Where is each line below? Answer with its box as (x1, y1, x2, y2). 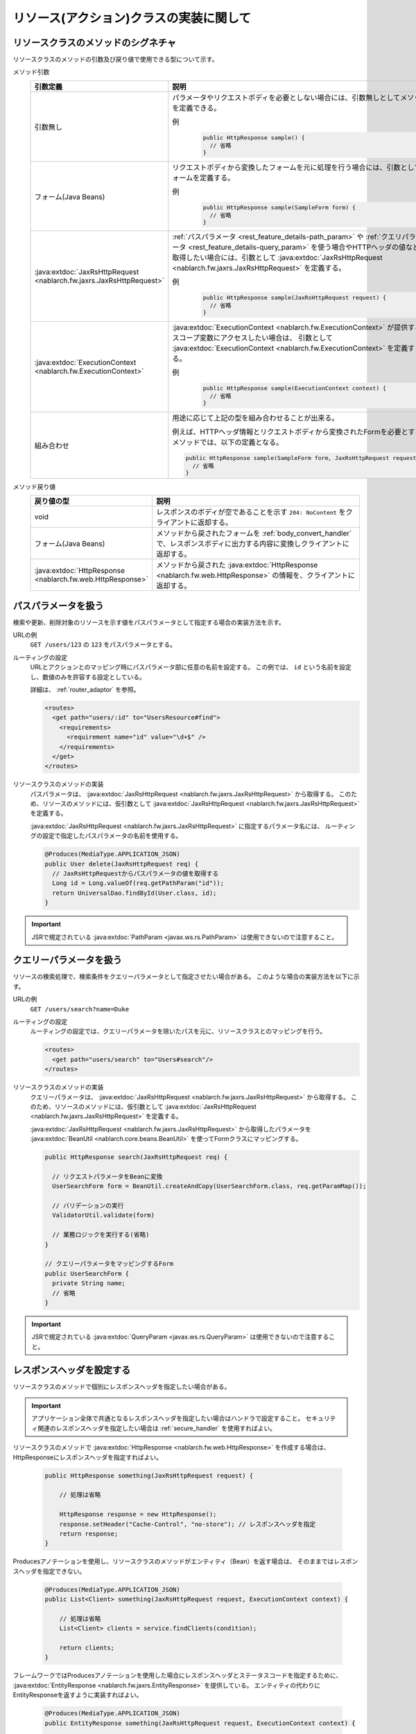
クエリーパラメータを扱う (12, 954, 123, 966)
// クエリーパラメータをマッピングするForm (44, 1260, 174, 1268)
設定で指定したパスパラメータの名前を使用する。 (42, 832, 182, 840)
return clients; (59, 1644, 114, 1652)
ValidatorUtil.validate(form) (52, 1211, 155, 1219)
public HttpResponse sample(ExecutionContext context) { (202, 385, 387, 392)
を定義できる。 (172, 103, 221, 112)
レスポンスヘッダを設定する (12, 1364, 131, 1376)
